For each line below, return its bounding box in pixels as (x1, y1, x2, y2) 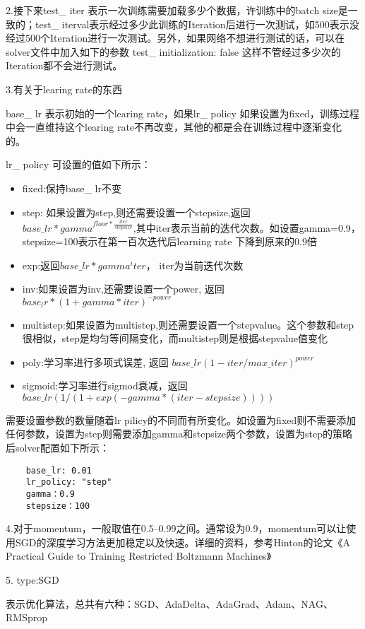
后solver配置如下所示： (6, 440, 110, 455)
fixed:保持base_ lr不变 (22, 180, 121, 195)
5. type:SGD (6, 572, 59, 587)
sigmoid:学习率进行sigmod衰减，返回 (22, 378, 188, 393)
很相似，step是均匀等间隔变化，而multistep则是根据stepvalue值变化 (22, 331, 328, 346)
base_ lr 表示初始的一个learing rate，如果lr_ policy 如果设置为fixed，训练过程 (6, 105, 359, 120)
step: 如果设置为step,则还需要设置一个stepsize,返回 (22, 204, 251, 219)
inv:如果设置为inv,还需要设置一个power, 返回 (22, 281, 225, 296)
